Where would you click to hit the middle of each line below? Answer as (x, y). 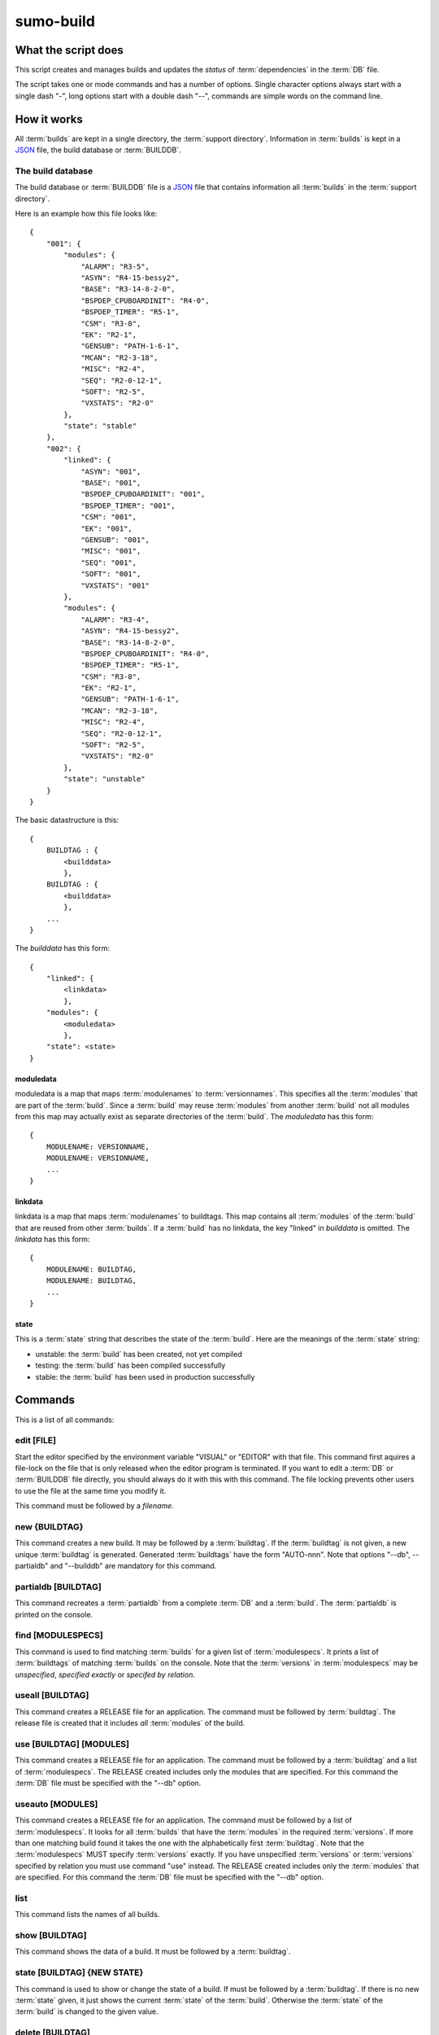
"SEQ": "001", (109, 562)
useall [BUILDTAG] (52, 1696)
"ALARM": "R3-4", (115, 619)
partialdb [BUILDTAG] (58, 1586)
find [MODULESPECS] (59, 1635)
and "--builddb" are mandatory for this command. (133, 1566)
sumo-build (55, 21)
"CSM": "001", (109, 517)
